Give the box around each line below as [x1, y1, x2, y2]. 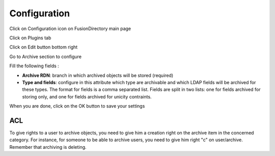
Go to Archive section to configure [9, 54, 81, 60]
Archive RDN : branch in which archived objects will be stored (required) [22, 72, 174, 79]
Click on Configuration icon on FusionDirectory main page [9, 25, 131, 32]
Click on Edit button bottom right [9, 44, 78, 50]
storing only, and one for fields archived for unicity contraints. [22, 93, 152, 99]
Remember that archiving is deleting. [9, 144, 87, 150]
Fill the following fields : [9, 63, 60, 69]
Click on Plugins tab [9, 35, 51, 41]
